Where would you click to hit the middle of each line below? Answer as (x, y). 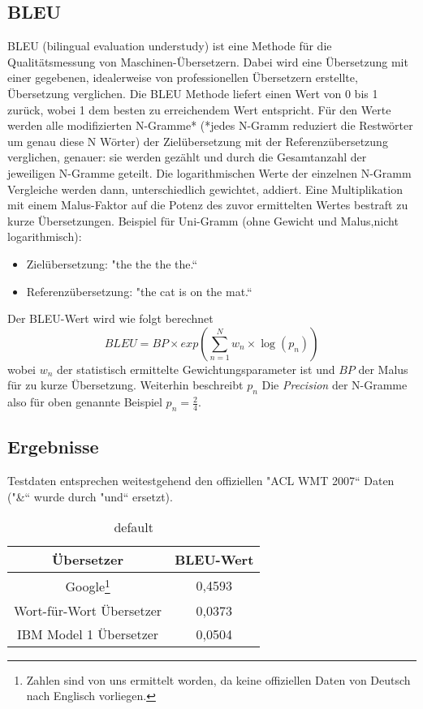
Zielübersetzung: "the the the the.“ (112, 263)
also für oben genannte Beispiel (85, 402)
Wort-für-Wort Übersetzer (88, 610)
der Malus (383, 369)
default (134, 527)
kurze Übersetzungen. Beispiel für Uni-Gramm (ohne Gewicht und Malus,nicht (203, 220)
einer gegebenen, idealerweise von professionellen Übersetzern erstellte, (183, 77)
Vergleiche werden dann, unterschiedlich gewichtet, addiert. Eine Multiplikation (205, 189)
